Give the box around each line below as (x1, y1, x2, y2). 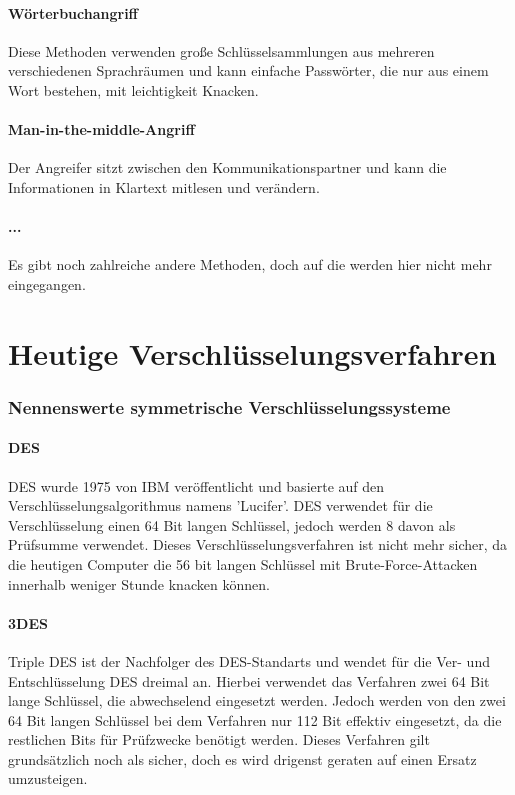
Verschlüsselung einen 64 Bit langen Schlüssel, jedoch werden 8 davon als (8, 514, 456, 535)
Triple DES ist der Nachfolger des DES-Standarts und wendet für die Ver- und (8, 650, 490, 671)
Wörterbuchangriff (8, 2, 139, 23)
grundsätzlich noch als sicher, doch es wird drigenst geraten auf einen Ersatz (8, 748, 477, 769)
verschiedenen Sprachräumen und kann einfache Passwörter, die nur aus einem (8, 60, 489, 81)
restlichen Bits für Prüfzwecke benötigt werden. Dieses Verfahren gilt (8, 729, 430, 750)
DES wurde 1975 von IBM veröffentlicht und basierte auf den (8, 475, 385, 496)
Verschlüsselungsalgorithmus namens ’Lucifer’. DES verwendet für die (8, 495, 433, 516)
